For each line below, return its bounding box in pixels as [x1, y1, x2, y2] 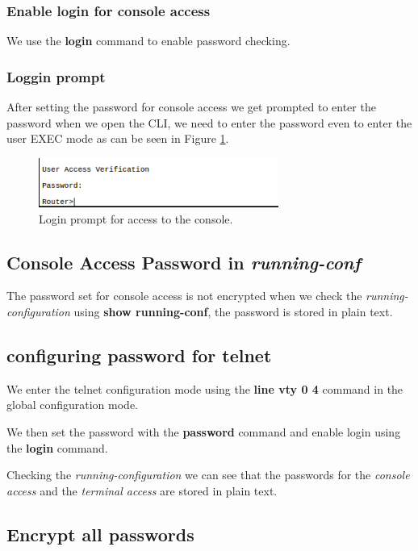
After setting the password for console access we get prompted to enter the [6, 98, 376, 115]
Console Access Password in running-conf [6, 249, 361, 274]
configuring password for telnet [6, 342, 272, 367]
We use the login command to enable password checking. [6, 32, 291, 49]
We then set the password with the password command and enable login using [6, 423, 401, 440]
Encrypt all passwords [6, 521, 194, 546]
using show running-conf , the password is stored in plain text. [73, 303, 393, 319]
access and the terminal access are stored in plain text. [6, 482, 278, 499]
